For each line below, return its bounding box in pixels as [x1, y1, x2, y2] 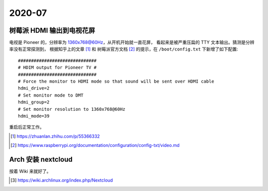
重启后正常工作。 [9, 124, 44, 130]
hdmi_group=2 [18, 99, 50, 105]
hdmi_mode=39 [18, 113, 50, 119]
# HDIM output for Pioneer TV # [18, 65, 97, 70]
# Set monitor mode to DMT [18, 92, 84, 98]
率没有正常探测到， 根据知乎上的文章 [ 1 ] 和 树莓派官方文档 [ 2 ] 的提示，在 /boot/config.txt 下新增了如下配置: [9, 46, 238, 52]
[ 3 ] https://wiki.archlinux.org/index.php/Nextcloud [10, 177, 113, 183]
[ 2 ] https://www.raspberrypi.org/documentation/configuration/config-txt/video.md [10, 143, 180, 148]
